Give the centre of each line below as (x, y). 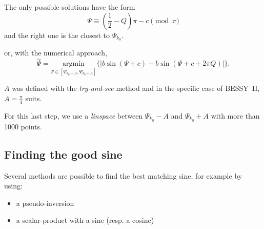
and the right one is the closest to (57, 35)
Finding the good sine (63, 154)
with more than (235, 115)
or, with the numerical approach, (56, 53)
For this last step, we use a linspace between (74, 115)
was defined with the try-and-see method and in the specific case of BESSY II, (136, 88)
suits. (34, 98)
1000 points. (23, 126)
